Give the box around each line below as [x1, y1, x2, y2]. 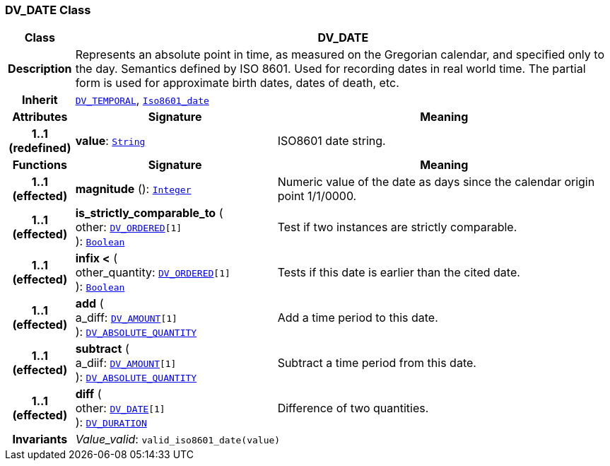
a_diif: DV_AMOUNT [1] [75, 356, 177, 371]
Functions [12, 158, 67, 173]
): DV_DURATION [75, 415, 147, 430]
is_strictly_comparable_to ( [75, 206, 223, 221]
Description [8, 62, 72, 76]
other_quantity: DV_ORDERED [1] [75, 265, 230, 280]
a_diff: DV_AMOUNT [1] [75, 310, 177, 325]
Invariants [12, 432, 68, 447]
